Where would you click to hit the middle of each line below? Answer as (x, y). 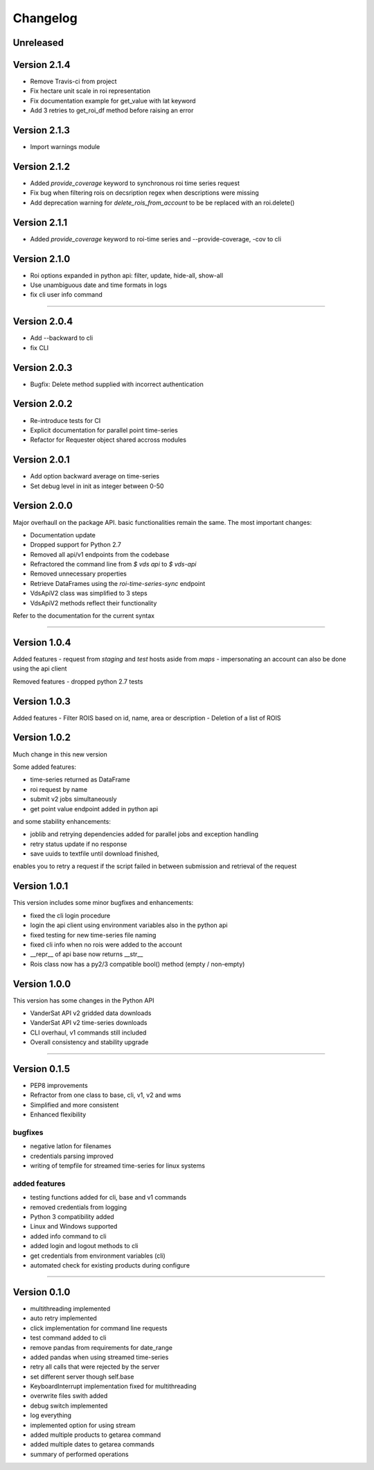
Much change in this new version (60, 754)
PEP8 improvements (59, 1086)
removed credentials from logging (79, 1207)
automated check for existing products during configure (110, 1265)
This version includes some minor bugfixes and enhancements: (103, 903)
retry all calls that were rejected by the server (95, 1367)
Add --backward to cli (62, 338)
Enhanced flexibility (58, 1115)
